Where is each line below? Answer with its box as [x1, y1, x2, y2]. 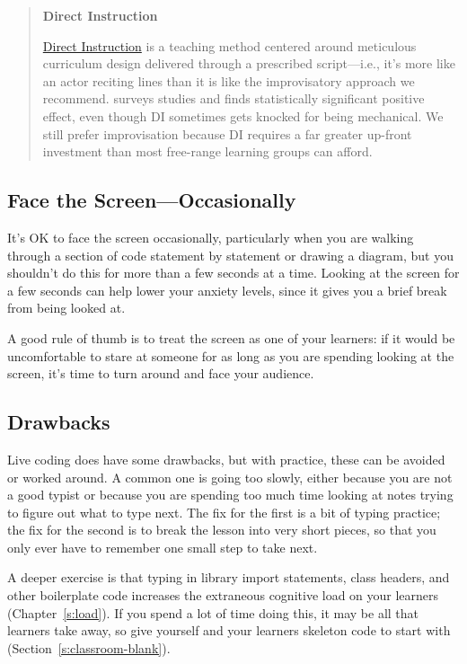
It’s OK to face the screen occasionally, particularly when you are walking [7, 227, 414, 246]
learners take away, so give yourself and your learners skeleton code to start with [7, 621, 451, 640]
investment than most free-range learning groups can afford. [42, 142, 373, 161]
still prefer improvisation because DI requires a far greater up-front [42, 124, 412, 143]
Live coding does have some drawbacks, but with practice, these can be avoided [7, 449, 445, 468]
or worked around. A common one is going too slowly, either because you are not [7, 467, 453, 486]
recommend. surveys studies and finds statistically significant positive [42, 89, 425, 108]
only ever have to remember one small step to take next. [7, 537, 318, 556]
